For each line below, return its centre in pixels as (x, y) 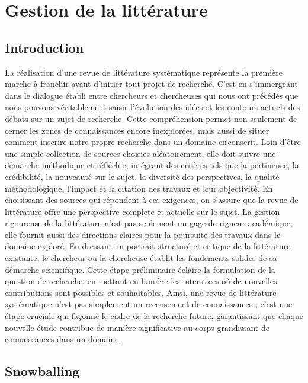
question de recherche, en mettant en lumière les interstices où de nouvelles (141, 281)
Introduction (44, 47)
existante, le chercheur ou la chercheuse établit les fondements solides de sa (141, 258)
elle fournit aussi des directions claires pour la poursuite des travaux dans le (143, 234)
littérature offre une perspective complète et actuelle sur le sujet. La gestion (142, 211)
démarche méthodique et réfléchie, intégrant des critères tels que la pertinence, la (152, 165)
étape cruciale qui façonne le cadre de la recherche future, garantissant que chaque (154, 316)
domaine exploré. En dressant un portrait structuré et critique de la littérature (148, 246)
